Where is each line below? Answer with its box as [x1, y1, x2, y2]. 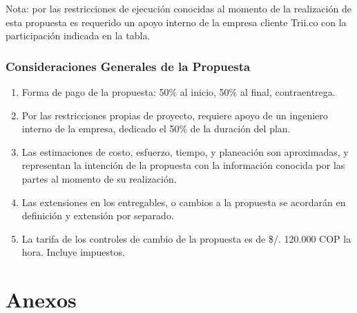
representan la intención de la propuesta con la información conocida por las [21, 158, 345, 172]
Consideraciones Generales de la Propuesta [6, 57, 251, 74]
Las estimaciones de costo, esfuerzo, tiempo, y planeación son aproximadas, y [21, 144, 349, 159]
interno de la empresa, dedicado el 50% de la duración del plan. [21, 121, 291, 136]
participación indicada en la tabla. [6, 28, 151, 43]
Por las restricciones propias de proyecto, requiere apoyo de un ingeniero [21, 108, 328, 122]
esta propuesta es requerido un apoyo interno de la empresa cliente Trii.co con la [6, 14, 347, 29]
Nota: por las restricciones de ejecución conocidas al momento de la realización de [6, 1, 351, 15]
